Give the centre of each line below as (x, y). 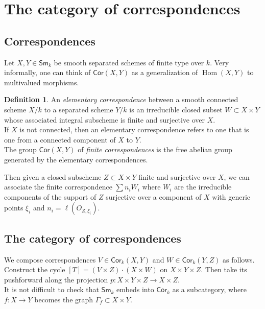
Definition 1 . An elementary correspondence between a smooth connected (121, 99)
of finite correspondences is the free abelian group (155, 149)
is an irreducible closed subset (176, 109)
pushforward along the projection (56, 279)
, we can (237, 176)
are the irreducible (203, 187)
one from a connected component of (60, 139)
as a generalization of (165, 72)
